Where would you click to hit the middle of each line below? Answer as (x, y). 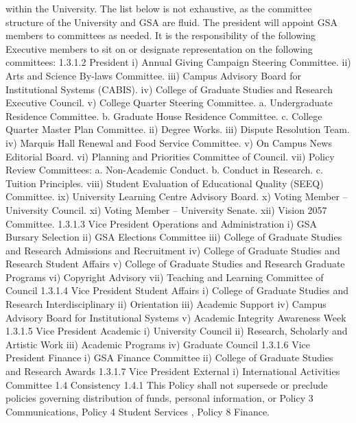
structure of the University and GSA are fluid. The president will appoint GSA (172, 22)
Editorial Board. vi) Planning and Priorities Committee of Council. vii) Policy (170, 156)
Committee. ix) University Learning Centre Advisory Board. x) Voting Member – (177, 196)
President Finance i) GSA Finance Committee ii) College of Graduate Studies (169, 358)
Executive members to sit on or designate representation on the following (159, 48)
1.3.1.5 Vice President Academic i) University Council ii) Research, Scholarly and (177, 331)
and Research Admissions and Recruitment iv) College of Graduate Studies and (173, 250)
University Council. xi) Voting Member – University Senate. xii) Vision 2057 (166, 209)
